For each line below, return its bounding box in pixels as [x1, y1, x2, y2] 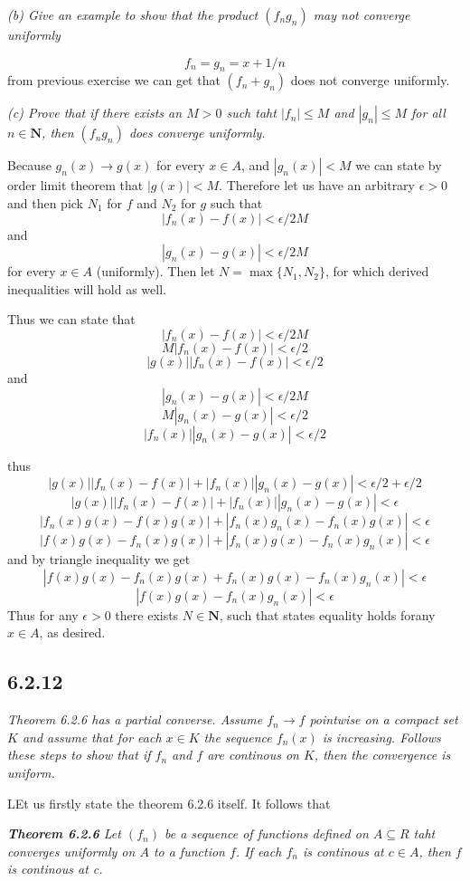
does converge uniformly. [128, 123, 266, 142]
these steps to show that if [7, 745, 151, 764]
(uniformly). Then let [96, 262, 215, 281]
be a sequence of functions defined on [164, 824, 369, 843]
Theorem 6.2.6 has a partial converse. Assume [7, 710, 263, 729]
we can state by [355, 156, 442, 175]
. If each [235, 841, 282, 860]
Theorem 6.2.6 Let [7, 824, 121, 843]
